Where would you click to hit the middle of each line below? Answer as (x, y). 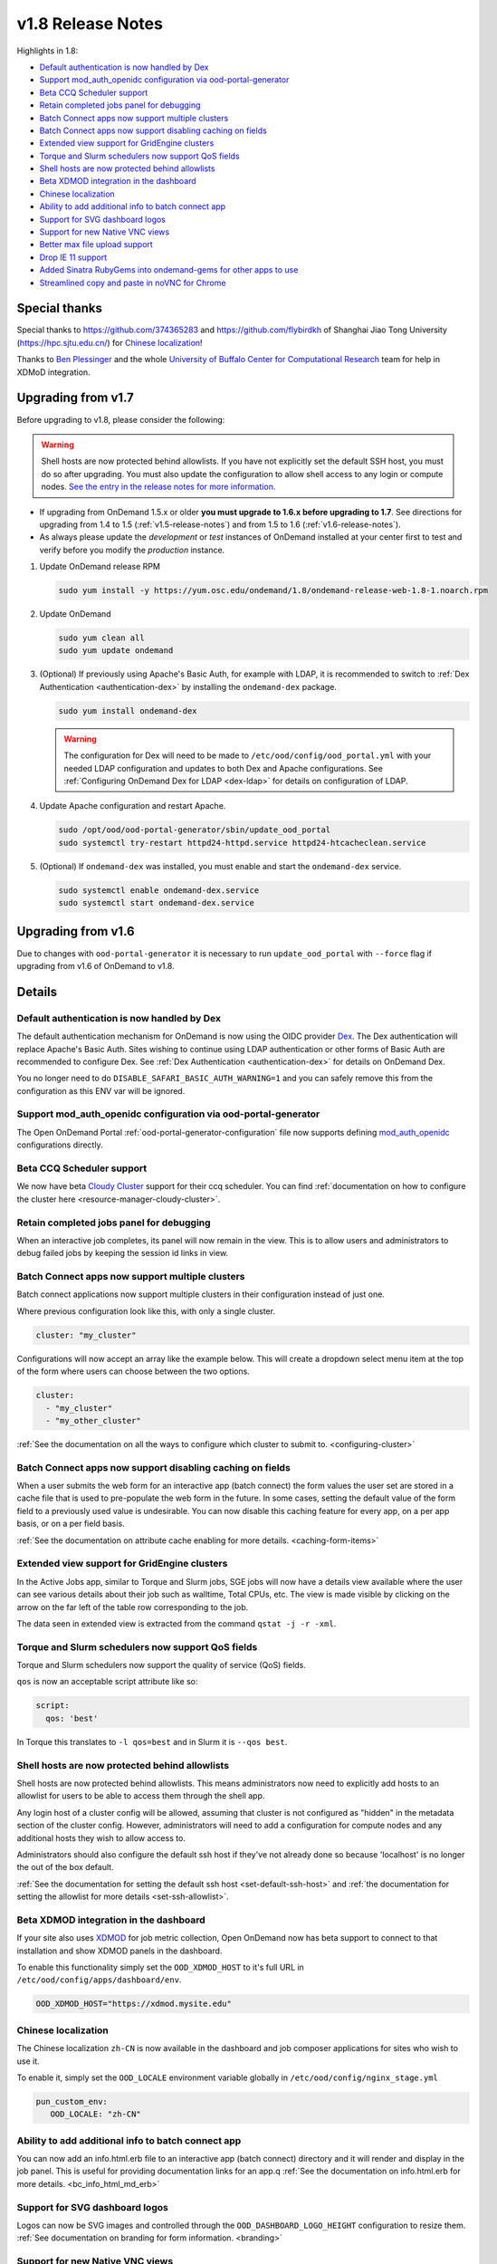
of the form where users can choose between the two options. (134, 1371)
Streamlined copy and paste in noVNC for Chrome (133, 283)
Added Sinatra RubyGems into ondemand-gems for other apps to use (169, 270)
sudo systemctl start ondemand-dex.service (157, 903)
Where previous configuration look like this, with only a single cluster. (146, 1311)
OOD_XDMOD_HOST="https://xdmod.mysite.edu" (134, 2004)
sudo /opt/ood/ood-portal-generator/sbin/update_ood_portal (195, 830)
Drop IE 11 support (73, 257)
